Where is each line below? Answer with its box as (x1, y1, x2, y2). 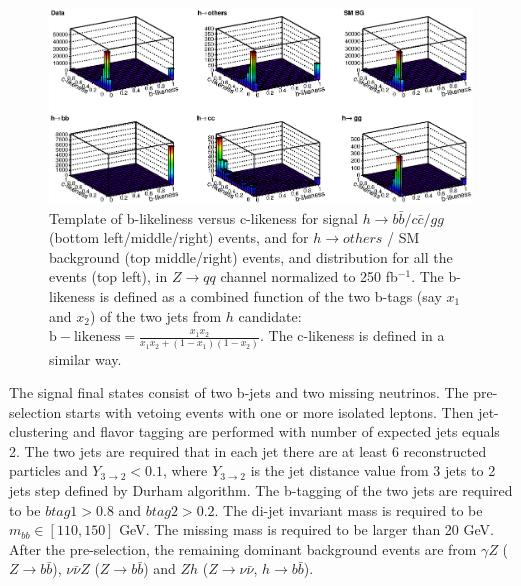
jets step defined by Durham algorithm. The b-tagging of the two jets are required (9, 480, 513, 501)
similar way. (49, 348, 122, 369)
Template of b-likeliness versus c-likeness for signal (49, 207, 358, 228)
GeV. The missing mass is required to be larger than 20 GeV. (119, 519, 494, 540)
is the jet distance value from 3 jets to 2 (250, 460, 496, 481)
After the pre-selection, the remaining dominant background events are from (9, 538, 477, 559)
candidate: (238, 305, 302, 326)
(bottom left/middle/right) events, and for (49, 227, 309, 248)
